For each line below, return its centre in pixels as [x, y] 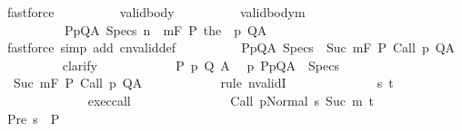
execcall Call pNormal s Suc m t [231, 100]
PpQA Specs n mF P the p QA [166, 29]
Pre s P [33, 118]
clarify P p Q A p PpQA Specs [201, 65]
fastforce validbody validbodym [156, 12]
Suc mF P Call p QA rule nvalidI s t [203, 83]
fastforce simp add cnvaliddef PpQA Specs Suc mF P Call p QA [231, 47]
